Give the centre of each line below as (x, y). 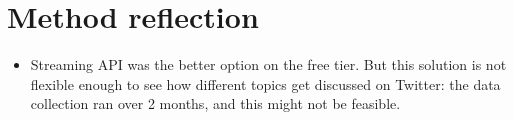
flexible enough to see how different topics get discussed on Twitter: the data (265, 83)
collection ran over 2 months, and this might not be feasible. (215, 103)
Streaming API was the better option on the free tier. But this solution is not (268, 64)
